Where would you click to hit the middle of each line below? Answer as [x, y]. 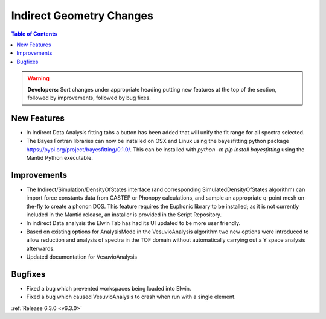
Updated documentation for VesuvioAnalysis [82, 257]
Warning [38, 78]
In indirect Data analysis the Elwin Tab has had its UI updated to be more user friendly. [133, 223]
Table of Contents [34, 34]
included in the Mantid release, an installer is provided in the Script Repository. [124, 215]
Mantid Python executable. [60, 157]
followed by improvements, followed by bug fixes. [89, 98]
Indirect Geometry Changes [82, 16]
